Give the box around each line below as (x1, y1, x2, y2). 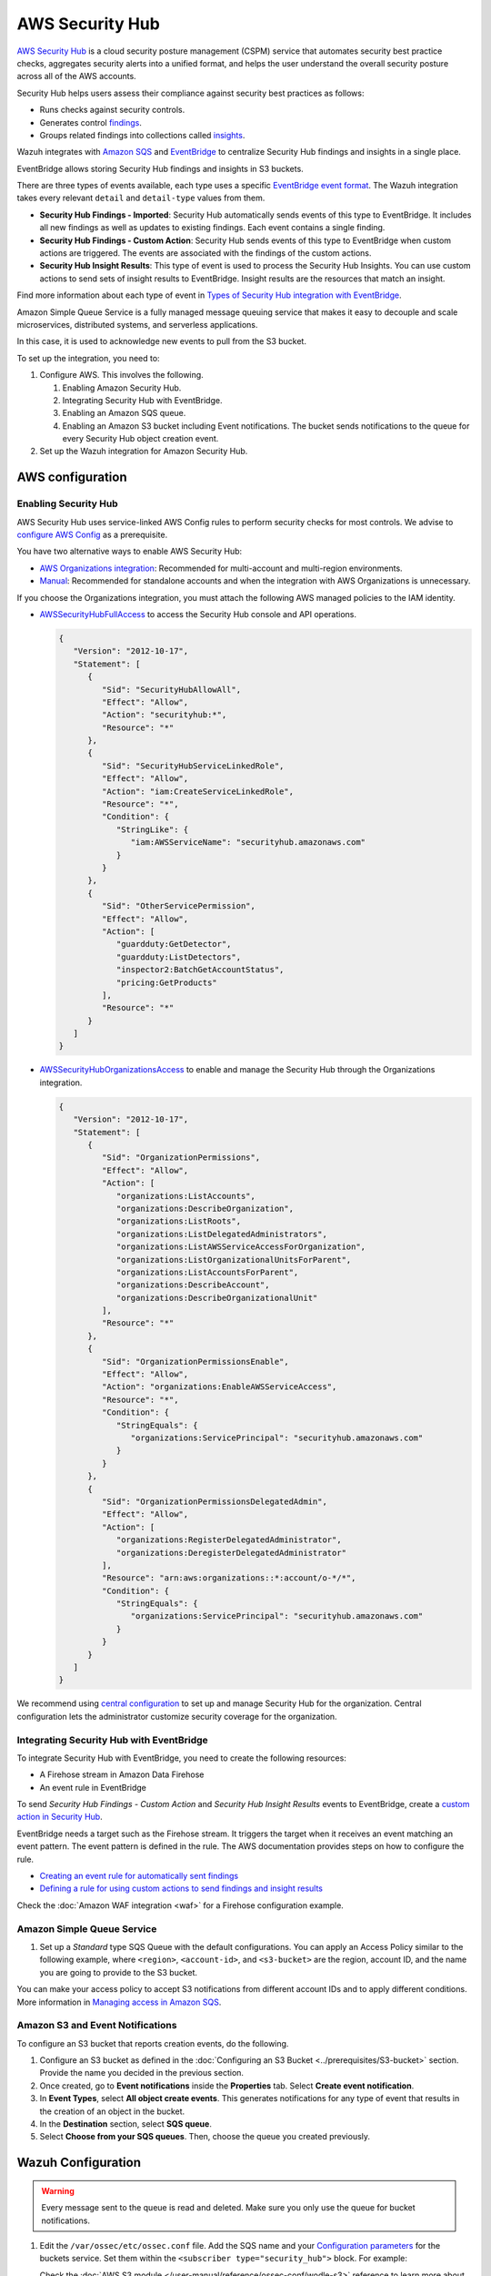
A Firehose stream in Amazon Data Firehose (39, 1769, 205, 1780)
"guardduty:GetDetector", (115, 939, 232, 950)
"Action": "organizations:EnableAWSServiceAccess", (101, 1382, 337, 1392)
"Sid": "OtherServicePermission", (101, 901, 256, 911)
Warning (41, 2185, 75, 2196)
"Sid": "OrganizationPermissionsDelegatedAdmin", (101, 1496, 327, 1507)
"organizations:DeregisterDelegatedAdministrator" (115, 1548, 347, 1558)
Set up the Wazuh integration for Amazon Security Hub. (39, 446, 248, 457)
